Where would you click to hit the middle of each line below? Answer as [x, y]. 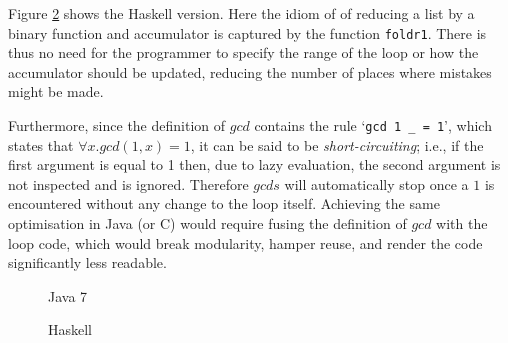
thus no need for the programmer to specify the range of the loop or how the [243, 52]
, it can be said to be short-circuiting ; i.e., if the [337, 144]
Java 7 [68, 295]
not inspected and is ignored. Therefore [128, 183]
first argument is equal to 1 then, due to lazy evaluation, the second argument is [254, 164]
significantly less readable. [87, 262]
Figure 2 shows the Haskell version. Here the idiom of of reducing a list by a [241, 13]
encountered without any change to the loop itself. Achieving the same [224, 203]
